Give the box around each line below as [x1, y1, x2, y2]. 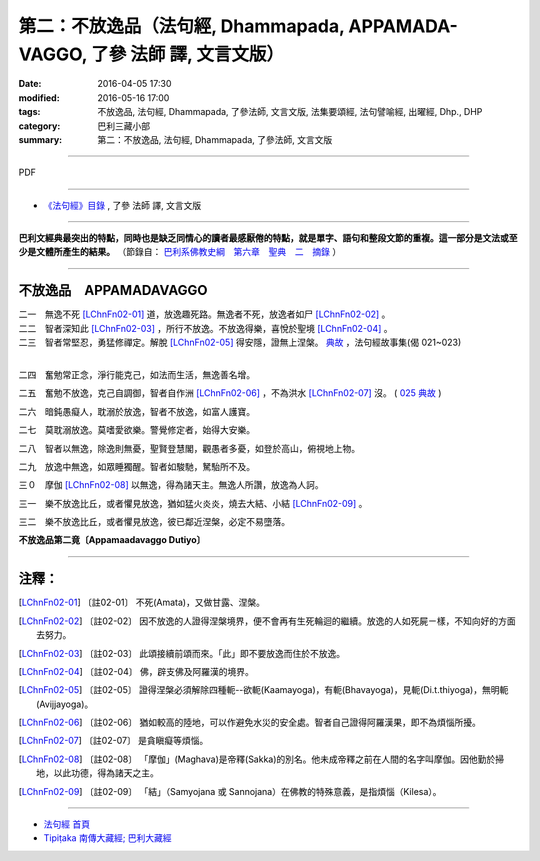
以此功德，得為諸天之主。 [53, 767, 159, 779]
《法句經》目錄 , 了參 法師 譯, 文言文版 [43, 199, 202, 211]
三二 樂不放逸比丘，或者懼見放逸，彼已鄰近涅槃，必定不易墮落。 [18, 516, 290, 528]
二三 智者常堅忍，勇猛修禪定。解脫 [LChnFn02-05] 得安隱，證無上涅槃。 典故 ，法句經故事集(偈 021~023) [18, 336, 462, 349]
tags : [18, 106, 41, 118]
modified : [18, 91, 60, 104]
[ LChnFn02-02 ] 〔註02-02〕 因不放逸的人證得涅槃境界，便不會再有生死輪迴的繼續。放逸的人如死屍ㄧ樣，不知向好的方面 [18, 615, 516, 627]
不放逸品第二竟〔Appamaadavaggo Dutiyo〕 [18, 534, 206, 546]
